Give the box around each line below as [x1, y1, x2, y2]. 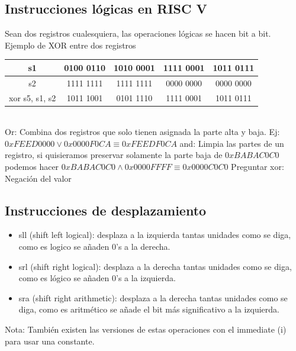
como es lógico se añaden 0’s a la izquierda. [18, 272, 176, 284]
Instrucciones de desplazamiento [5, 201, 207, 219]
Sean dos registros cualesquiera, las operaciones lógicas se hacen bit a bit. [5, 27, 271, 40]
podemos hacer [5, 160, 59, 173]
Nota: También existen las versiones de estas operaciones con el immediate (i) [5, 323, 287, 335]
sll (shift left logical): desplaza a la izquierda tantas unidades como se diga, [18, 228, 291, 241]
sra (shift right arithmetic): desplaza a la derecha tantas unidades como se [18, 291, 288, 304]
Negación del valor [5, 172, 72, 184]
